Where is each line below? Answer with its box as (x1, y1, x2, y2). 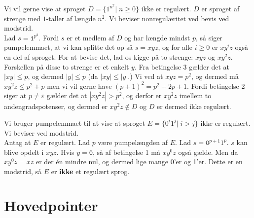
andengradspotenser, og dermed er (4, 101, 108, 111)
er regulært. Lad (40, 137, 90, 147)
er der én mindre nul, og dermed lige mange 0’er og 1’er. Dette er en (36, 156, 243, 167)
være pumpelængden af (98, 137, 168, 147)
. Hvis (56, 146, 74, 157)
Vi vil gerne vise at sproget (4, 3, 86, 14)
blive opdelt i (4, 146, 44, 157)
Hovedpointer (4, 195, 98, 215)
